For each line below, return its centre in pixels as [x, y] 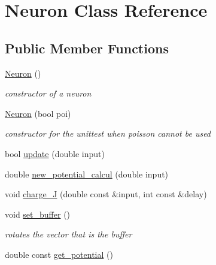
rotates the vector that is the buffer [69, 234]
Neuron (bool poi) [38, 113]
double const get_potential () [59, 254]
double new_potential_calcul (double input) [87, 174]
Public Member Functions [87, 48]
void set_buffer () [38, 214]
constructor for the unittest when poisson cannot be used [108, 133]
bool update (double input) [55, 153]
